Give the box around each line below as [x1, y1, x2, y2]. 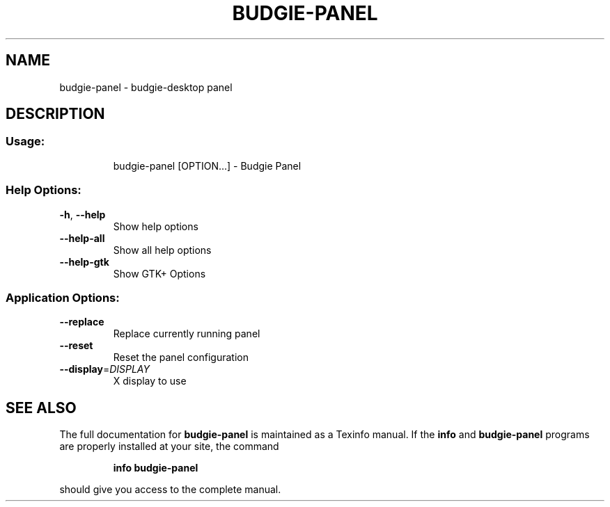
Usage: [6, 134, 45, 149]
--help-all [59, 232, 105, 244]
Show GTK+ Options [113, 267, 206, 280]
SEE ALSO [6, 399, 77, 417]
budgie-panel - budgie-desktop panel [59, 81, 233, 93]
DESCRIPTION [6, 105, 105, 123]
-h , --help [59, 208, 106, 220]
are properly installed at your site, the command [59, 440, 279, 453]
